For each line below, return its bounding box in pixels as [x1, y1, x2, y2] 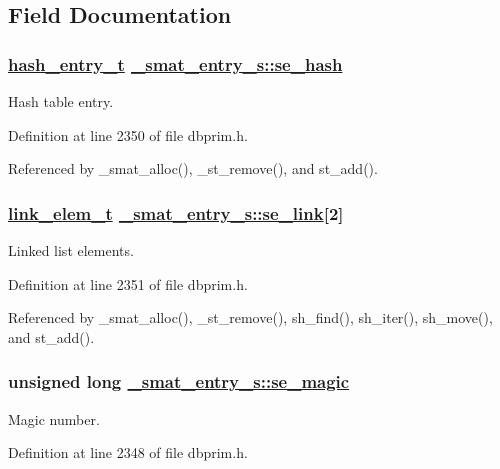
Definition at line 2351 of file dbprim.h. [8, 273, 248, 294]
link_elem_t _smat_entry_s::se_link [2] [8, 200, 344, 225]
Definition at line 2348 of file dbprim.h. [8, 442, 248, 463]
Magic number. [8, 408, 100, 429]
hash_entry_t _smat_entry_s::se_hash [8, 51, 343, 76]
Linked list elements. [8, 240, 134, 260]
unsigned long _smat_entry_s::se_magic [8, 369, 350, 394]
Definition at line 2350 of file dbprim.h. [8, 124, 248, 145]
